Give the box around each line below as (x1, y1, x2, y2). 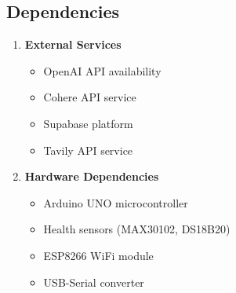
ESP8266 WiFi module (43, 247, 154, 263)
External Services (24, 36, 122, 53)
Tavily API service (43, 141, 133, 158)
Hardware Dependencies (24, 168, 159, 185)
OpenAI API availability (43, 62, 162, 79)
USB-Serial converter (43, 273, 144, 290)
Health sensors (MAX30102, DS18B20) (43, 221, 231, 237)
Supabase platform (43, 115, 133, 131)
